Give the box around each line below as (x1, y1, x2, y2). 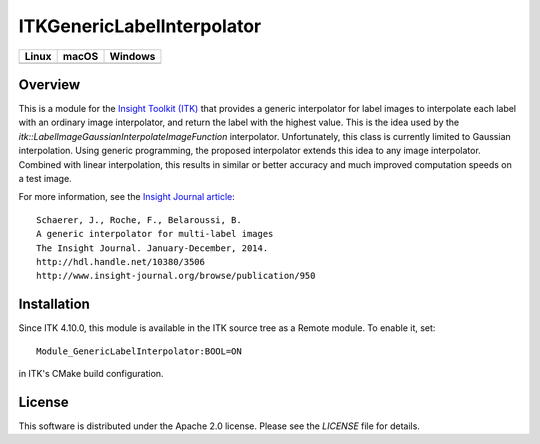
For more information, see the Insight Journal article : (18, 191, 235, 203)
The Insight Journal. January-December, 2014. (36, 242, 269, 254)
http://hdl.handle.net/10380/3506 (36, 256, 205, 267)
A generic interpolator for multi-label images (36, 228, 274, 240)
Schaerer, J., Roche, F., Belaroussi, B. (36, 214, 242, 225)
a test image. (18, 173, 72, 185)
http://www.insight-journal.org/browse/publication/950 (36, 270, 316, 282)
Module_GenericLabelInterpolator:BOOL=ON (36, 345, 242, 357)
